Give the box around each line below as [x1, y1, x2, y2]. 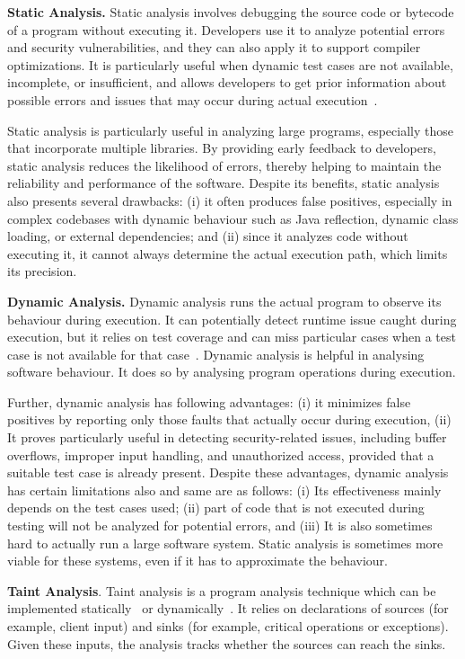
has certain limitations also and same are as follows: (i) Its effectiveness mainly [7, 480, 442, 499]
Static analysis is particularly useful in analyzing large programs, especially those [7, 120, 453, 139]
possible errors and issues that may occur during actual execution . [7, 90, 378, 109]
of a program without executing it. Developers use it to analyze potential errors [7, 20, 445, 39]
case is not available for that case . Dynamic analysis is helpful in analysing [7, 344, 425, 363]
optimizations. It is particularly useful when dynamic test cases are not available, [7, 55, 453, 74]
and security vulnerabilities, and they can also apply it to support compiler [7, 38, 421, 57]
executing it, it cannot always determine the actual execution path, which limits [7, 244, 448, 263]
